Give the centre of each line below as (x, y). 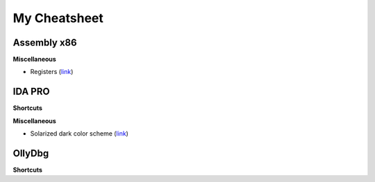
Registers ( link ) (52, 72)
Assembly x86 (45, 43)
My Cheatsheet (58, 18)
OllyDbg (31, 153)
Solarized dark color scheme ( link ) (79, 134)
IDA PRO (31, 92)
